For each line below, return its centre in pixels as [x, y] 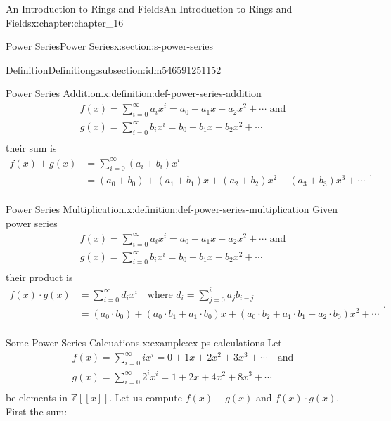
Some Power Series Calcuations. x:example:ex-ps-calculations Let [144, 342]
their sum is [31, 147]
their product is [39, 277]
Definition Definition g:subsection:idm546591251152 [114, 69]
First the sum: [37, 411]
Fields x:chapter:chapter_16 [65, 22]
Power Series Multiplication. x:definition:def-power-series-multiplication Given [172, 209]
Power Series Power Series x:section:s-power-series [110, 46]
